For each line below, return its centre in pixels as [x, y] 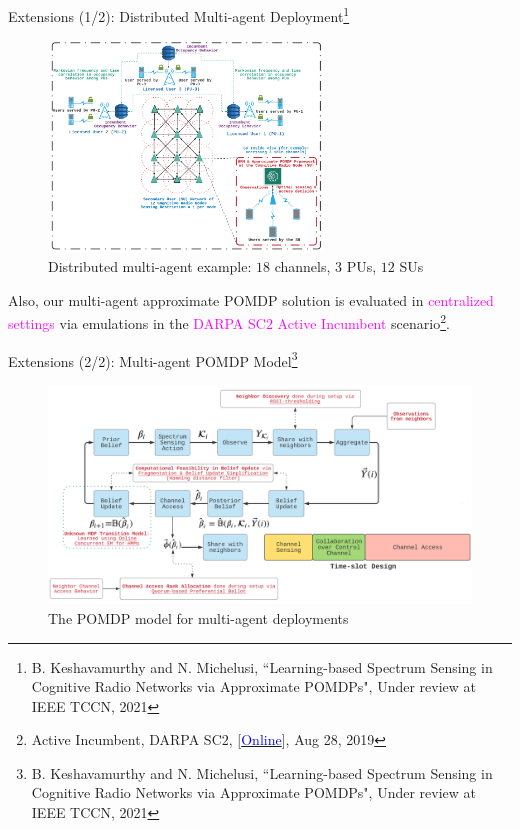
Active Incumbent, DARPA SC [126, 739]
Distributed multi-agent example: [150, 266]
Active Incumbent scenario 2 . [363, 322]
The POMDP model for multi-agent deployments [198, 617]
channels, [302, 266]
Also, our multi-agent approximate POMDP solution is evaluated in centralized [251, 299]
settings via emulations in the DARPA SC [137, 323]
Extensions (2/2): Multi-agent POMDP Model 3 [153, 359]
